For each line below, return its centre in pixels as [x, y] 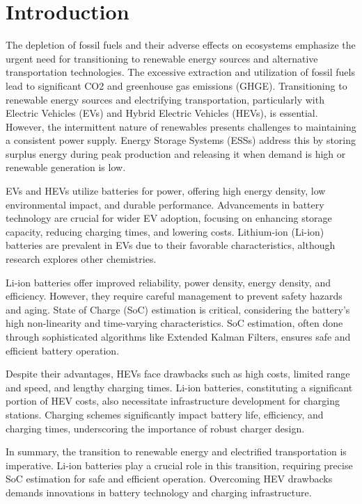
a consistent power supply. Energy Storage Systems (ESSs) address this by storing [181, 140]
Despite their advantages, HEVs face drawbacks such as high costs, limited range [178, 374]
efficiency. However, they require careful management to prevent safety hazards [174, 296]
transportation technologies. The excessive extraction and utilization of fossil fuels [180, 72]
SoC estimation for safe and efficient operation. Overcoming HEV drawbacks [169, 479]
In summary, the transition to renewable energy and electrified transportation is [176, 452]
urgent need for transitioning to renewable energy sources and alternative [162, 58]
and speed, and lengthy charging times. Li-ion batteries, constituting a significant [179, 387]
